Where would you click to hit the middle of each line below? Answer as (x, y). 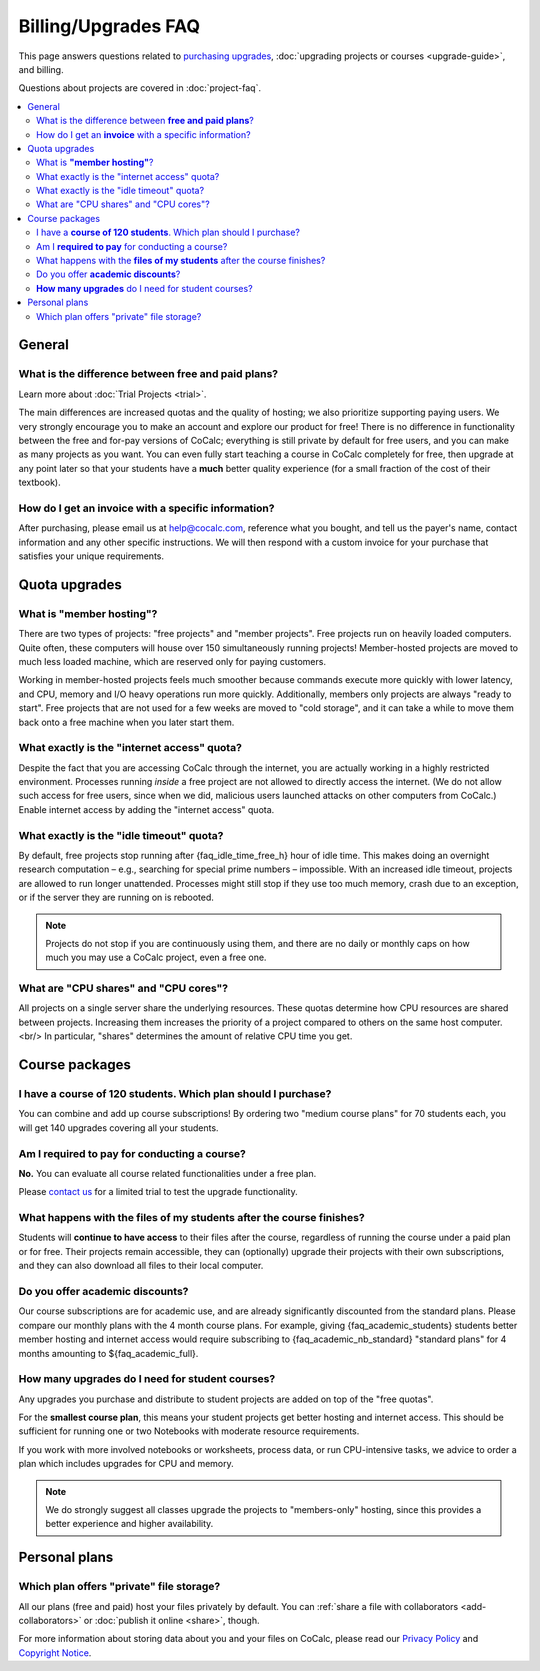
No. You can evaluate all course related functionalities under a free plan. (167, 1173)
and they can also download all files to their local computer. (141, 1266)
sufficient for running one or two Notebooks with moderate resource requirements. (189, 1431)
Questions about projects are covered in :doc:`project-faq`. (140, 88)
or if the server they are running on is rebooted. (116, 897)
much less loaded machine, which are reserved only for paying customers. (172, 661)
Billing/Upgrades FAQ (109, 26)
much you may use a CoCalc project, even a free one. (156, 957)
